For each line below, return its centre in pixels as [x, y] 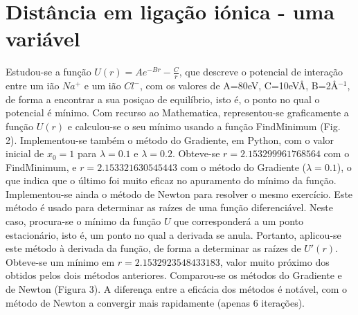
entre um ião [33, 85]
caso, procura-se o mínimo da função [83, 221]
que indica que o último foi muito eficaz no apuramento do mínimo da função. [171, 180]
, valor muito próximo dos [275, 261]
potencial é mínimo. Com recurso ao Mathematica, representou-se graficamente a [177, 112]
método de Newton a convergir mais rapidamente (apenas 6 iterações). [155, 302]
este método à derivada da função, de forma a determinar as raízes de [153, 248]
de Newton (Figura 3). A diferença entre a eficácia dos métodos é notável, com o [177, 289]
